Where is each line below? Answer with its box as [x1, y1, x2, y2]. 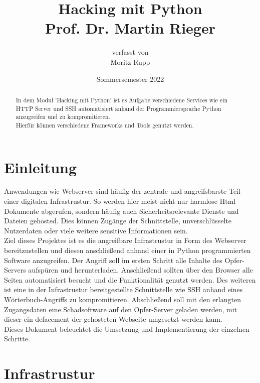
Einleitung [4, 157, 77, 177]
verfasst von [112, 47, 149, 57]
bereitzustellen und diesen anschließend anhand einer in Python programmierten [4, 245, 251, 256]
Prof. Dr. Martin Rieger [45, 18, 216, 38]
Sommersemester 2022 [96, 73, 164, 84]
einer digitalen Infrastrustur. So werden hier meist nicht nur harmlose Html [4, 196, 236, 206]
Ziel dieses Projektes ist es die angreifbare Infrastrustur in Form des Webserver [4, 235, 246, 245]
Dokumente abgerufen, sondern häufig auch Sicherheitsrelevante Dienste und [4, 205, 239, 216]
